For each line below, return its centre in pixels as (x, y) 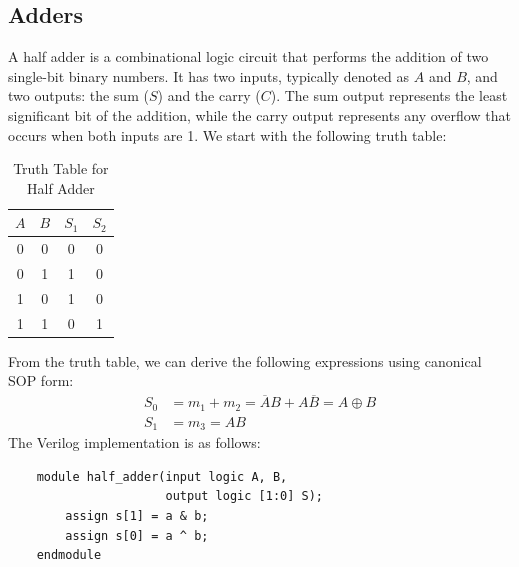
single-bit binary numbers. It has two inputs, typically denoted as (209, 75)
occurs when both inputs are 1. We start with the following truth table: (227, 134)
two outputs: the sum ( (78, 95)
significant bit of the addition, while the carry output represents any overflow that (259, 114)
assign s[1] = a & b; (137, 515)
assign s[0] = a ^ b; (137, 535)
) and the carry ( (209, 95)
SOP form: (41, 380)
